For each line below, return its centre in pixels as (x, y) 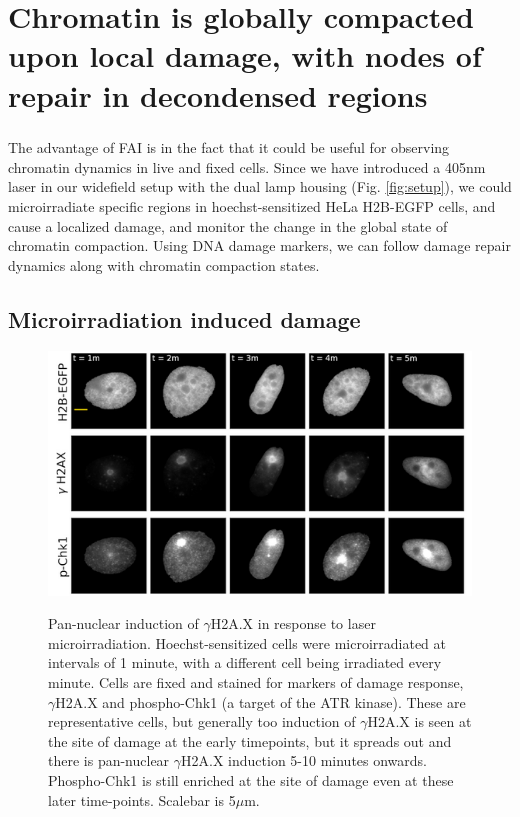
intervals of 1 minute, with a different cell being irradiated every (245, 662)
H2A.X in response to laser (293, 623)
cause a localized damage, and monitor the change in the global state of (228, 225)
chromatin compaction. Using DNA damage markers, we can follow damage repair (259, 245)
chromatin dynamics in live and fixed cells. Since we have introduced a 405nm (247, 166)
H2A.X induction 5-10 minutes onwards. (304, 760)
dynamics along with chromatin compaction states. (164, 264)
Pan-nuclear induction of (123, 623)
